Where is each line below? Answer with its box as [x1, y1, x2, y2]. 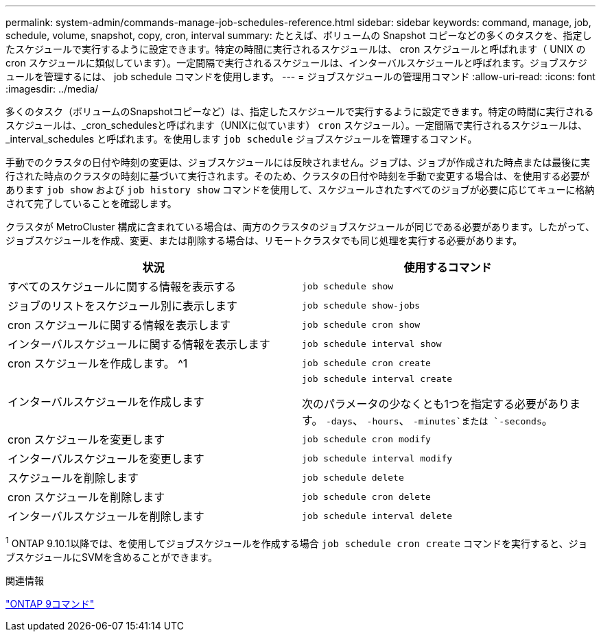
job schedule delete [302, 472, 404, 483]
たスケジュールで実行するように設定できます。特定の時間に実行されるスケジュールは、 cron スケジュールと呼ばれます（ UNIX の [5, 43, 586, 55]
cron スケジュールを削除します [8, 490, 165, 504]
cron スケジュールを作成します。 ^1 [8, 357, 188, 370]
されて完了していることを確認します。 [5, 197, 177, 209]
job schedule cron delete [302, 491, 431, 502]
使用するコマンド [403, 261, 492, 274]
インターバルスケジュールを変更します [8, 452, 204, 466]
